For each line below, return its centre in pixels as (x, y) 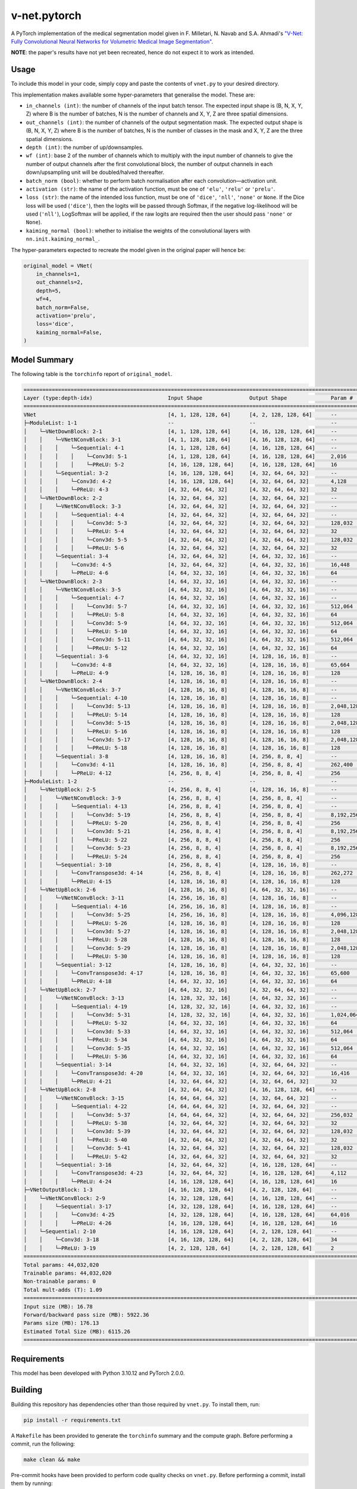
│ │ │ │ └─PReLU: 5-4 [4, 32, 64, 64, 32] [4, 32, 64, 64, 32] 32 (180, 531)
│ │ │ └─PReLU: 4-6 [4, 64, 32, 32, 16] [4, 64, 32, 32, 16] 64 (180, 573)
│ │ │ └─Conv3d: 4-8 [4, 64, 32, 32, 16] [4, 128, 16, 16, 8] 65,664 (187, 665)
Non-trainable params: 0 (60, 1281)
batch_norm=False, (63, 307)
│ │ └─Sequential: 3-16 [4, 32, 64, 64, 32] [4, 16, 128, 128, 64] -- (180, 1165)
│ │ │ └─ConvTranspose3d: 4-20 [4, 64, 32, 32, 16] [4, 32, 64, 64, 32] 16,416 (187, 1073)
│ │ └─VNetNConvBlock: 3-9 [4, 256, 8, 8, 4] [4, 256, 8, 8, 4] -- (180, 798)
